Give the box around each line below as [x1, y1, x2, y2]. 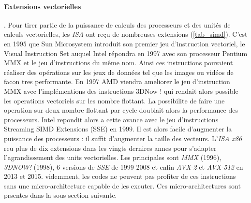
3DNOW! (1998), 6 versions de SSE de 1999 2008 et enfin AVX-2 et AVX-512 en [4, 161, 243, 172]
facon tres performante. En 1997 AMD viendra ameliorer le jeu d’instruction [4, 76, 230, 87]
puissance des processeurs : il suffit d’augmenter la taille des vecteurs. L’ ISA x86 [4, 133, 242, 143]
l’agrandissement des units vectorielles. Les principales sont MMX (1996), [4, 152, 221, 162]
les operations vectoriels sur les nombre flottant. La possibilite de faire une [4, 95, 225, 105]
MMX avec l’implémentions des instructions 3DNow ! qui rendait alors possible [4, 86, 238, 96]
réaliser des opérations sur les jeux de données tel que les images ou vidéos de [4, 67, 234, 77]
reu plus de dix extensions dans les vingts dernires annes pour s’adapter [4, 143, 217, 153]
